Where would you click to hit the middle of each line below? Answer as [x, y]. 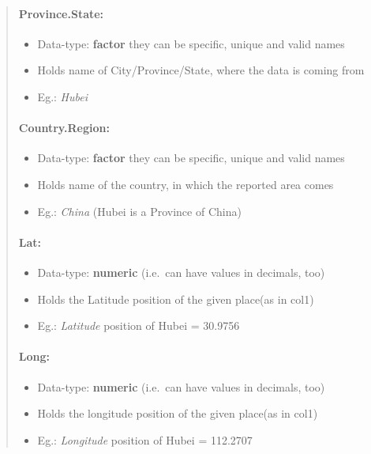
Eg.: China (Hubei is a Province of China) [139, 211]
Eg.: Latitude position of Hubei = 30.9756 [139, 325]
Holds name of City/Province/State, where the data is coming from [201, 70]
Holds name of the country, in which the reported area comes [185, 184]
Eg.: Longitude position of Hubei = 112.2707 [145, 439]
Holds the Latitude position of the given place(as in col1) [176, 299]
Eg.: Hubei [62, 96]
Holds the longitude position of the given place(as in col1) [178, 413]
